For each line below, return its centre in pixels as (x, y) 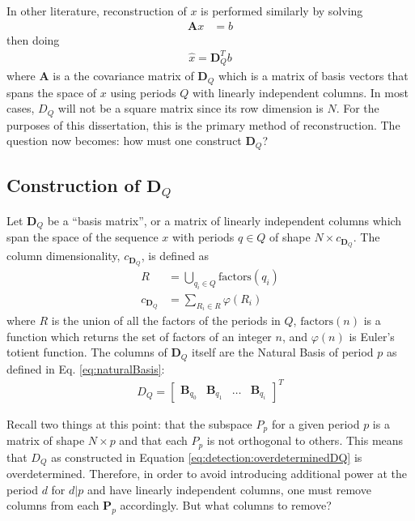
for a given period (315, 423)
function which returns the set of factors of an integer (139, 336)
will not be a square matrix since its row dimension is (191, 108)
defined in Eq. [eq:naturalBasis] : (86, 368)
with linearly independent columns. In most (300, 92)
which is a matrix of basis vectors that (313, 76)
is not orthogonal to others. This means (305, 440)
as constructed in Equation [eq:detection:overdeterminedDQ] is (207, 457)
